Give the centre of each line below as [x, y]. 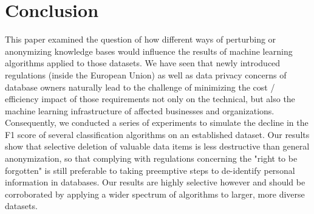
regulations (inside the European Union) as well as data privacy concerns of [146, 74]
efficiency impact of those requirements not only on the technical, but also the [150, 99]
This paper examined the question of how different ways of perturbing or [141, 39]
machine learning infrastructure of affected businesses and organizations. [140, 110]
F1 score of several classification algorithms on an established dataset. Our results [157, 134]
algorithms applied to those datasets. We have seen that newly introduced [143, 63]
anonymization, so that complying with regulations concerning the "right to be [151, 158]
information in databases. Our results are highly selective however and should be [155, 182]
